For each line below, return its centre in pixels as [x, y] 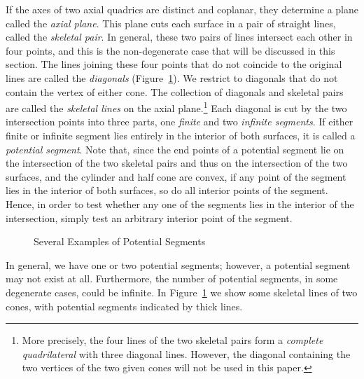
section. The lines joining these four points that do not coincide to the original [174, 64]
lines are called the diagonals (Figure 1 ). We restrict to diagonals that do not [172, 77]
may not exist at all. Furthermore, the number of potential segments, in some [172, 278]
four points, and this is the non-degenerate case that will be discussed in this [170, 50]
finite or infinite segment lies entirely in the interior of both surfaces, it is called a [181, 135]
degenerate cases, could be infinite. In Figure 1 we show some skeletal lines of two [182, 292]
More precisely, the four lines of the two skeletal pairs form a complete [173, 340]
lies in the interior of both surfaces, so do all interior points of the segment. [167, 190]
